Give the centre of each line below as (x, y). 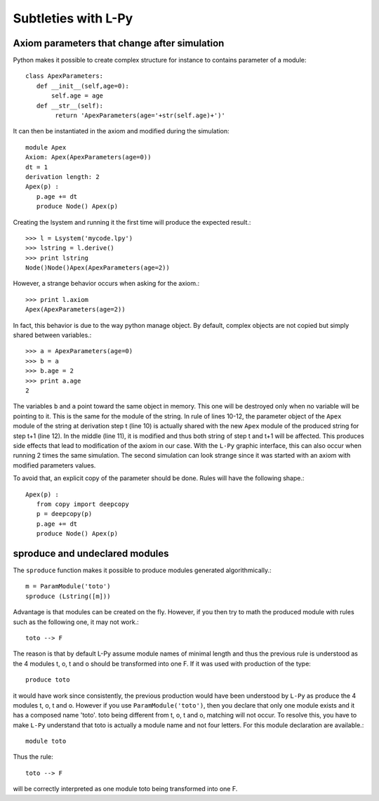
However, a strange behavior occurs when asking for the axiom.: (106, 284)
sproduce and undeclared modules (91, 554)
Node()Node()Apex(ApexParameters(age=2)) (98, 268)
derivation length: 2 (62, 177)
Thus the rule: (33, 757)
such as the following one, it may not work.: (76, 622)
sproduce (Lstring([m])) (68, 596)
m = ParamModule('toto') (68, 587)
